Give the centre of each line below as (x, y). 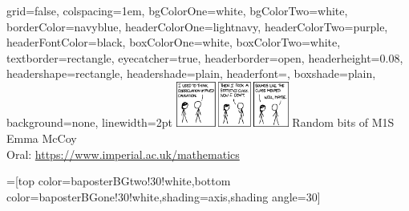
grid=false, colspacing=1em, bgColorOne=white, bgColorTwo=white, (177, 10)
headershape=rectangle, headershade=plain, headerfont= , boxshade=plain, (191, 73)
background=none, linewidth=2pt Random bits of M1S (200, 122)
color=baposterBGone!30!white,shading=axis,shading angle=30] (164, 196)
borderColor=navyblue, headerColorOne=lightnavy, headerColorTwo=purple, (197, 26)
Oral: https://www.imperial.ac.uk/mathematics (123, 154)
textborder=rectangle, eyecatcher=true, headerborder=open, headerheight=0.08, (205, 57)
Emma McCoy (42, 138)
